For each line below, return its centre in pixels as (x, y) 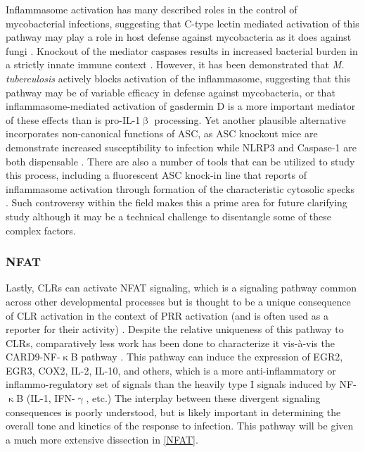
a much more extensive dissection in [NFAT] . (102, 439)
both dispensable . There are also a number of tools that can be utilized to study (180, 161)
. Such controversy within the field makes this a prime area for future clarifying (177, 202)
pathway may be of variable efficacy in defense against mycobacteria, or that (171, 92)
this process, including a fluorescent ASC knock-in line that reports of (156, 175)
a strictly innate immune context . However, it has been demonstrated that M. (175, 64)
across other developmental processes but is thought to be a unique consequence (178, 301)
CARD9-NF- (33, 357)
